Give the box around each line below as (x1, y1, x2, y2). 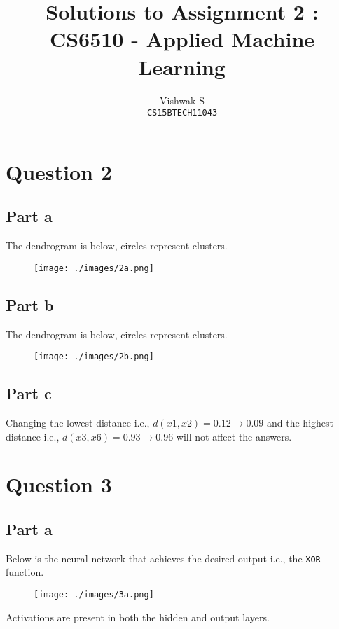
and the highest (267, 415, 333, 430)
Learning (139, 52, 226, 81)
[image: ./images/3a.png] (34, 590, 154, 600)
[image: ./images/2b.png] (34, 352, 154, 362)
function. (6, 565, 44, 579)
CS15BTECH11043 (146, 108, 218, 118)
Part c (6, 382, 52, 404)
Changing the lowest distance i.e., (6, 415, 150, 430)
